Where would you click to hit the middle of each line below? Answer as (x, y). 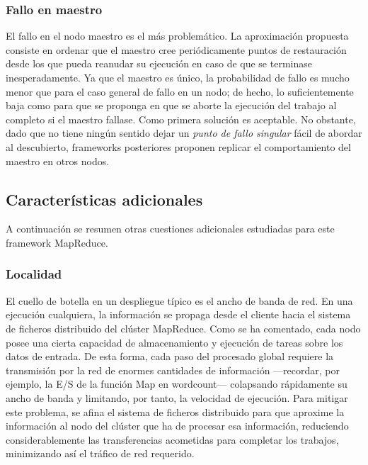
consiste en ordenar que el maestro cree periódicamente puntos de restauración (176, 49)
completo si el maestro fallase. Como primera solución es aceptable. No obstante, (181, 119)
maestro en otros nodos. (58, 161)
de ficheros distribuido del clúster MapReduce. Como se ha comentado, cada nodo (183, 328)
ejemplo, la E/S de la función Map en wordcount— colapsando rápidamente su (177, 384)
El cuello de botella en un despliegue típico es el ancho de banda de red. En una (179, 300)
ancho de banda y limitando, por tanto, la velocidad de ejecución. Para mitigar (177, 397)
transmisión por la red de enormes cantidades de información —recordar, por (173, 370)
